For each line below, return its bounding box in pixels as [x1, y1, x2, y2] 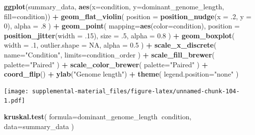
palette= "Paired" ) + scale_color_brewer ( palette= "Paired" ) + [4, 59, 208, 69]
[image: [4, 87, 29, 95]
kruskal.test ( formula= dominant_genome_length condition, [4, 111, 192, 122]
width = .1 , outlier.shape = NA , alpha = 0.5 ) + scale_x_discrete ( [4, 40, 217, 50]
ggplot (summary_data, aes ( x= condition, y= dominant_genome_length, [4, 1, 224, 11]
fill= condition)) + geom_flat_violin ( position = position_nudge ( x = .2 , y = [4, 11, 252, 21]
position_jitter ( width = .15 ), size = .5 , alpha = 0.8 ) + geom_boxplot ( [4, 30, 235, 40]
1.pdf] [4, 97, 25, 105]
